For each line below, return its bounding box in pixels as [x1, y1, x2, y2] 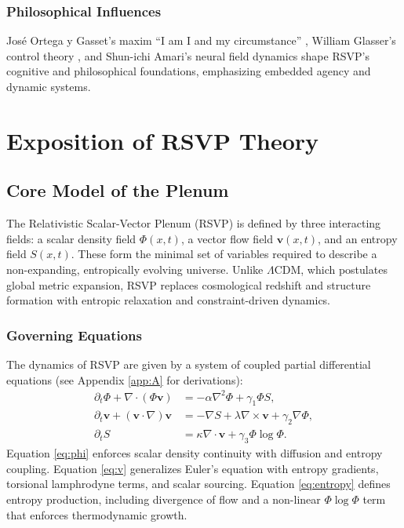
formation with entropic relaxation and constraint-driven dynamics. [6, 292, 331, 308]
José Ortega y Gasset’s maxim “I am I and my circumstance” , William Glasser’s [6, 32, 396, 49]
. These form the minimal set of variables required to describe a [71, 246, 377, 262]
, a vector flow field [180, 230, 274, 246]
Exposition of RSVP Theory [6, 124, 319, 156]
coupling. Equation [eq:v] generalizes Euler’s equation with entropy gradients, [6, 460, 379, 476]
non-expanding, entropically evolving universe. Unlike [6, 260, 264, 277]
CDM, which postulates [274, 260, 388, 277]
